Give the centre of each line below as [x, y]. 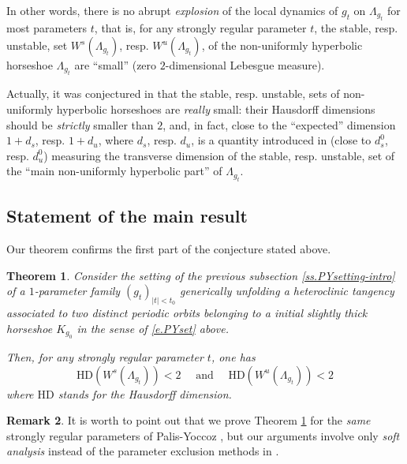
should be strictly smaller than [80, 124]
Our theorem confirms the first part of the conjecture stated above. [169, 248]
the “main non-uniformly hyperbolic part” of [114, 171]
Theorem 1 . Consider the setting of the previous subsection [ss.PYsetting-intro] [201, 275]
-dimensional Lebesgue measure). [245, 65]
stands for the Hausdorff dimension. [145, 393]
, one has [233, 357]
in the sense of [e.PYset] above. [153, 328]
